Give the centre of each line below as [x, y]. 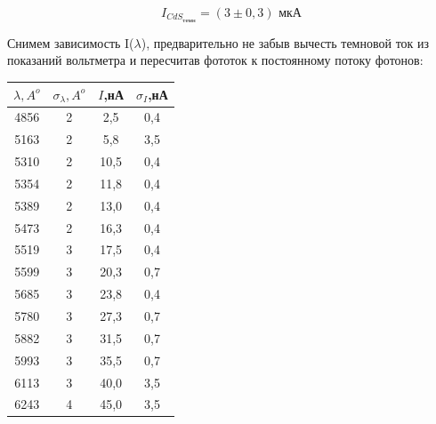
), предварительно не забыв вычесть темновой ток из [285, 42]
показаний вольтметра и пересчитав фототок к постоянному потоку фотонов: [215, 60]
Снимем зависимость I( [71, 42]
